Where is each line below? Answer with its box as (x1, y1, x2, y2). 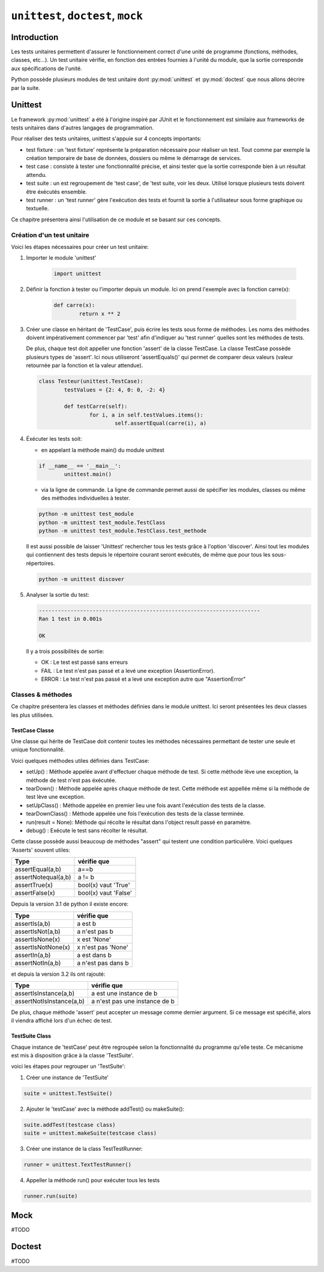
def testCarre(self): (64, 403, 128, 410)
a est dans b (77, 951, 112, 959)
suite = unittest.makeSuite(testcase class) (23, 1130, 157, 1136)
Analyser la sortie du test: (26, 591, 89, 598)
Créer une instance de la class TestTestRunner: (26, 1145, 143, 1153)
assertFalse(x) (14, 889, 55, 897)
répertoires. (26, 560, 55, 567)
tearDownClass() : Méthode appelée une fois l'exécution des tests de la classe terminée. (26, 810, 245, 817)
